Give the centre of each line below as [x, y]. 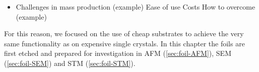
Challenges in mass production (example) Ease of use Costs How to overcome [136, 7]
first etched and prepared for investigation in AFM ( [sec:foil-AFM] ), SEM [118, 53]
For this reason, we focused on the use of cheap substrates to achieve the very [124, 33]
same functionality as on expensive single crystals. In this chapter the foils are [124, 43]
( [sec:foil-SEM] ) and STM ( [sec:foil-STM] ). [70, 63]
